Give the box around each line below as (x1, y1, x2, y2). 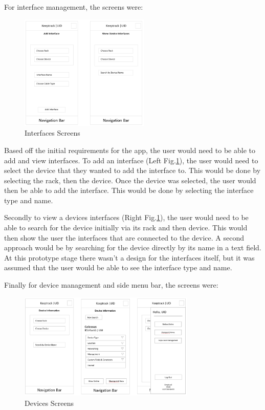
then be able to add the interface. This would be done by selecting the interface (4, 185, 254, 196)
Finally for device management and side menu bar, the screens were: (4, 279, 218, 290)
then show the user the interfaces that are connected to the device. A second (4, 232, 244, 243)
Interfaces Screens (25, 127, 80, 138)
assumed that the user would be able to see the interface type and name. (4, 262, 232, 273)
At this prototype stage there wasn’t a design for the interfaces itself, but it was (4, 252, 255, 263)
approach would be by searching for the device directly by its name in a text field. (4, 242, 261, 253)
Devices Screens (25, 398, 74, 408)
